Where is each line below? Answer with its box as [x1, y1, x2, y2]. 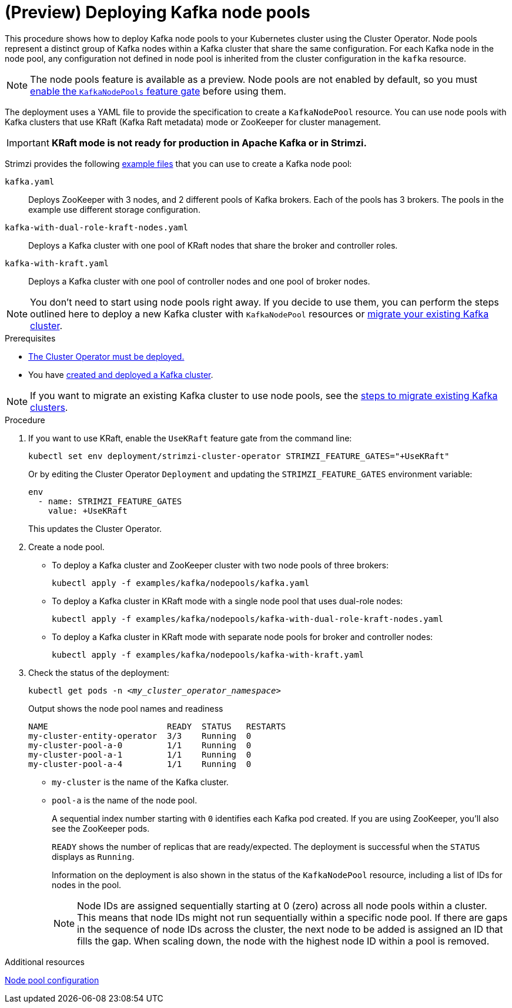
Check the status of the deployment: [28, 667, 169, 678]
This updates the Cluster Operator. [28, 523, 162, 534]
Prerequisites [5, 333, 56, 343]
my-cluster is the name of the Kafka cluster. [52, 776, 229, 787]
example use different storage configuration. [28, 204, 200, 215]
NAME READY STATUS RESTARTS [28, 721, 286, 731]
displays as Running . [52, 851, 135, 862]
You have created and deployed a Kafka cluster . [28, 369, 213, 380]
